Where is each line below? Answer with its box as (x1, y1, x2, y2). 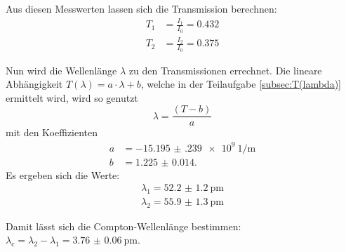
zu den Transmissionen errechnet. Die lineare (128, 62, 322, 77)
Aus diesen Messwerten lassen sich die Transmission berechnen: (6, 1, 277, 15)
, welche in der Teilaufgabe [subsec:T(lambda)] (140, 77, 341, 91)
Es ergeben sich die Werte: (6, 167, 120, 182)
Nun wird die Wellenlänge (6, 62, 117, 77)
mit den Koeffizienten (6, 125, 98, 140)
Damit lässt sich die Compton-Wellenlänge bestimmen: (6, 218, 241, 233)
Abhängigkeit (6, 77, 63, 91)
